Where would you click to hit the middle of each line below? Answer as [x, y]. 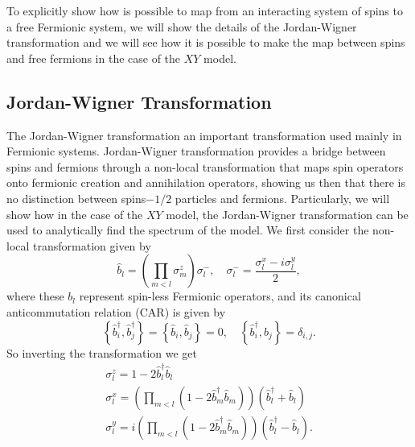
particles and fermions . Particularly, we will [282, 198]
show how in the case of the [75, 214]
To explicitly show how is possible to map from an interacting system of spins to [205, 10]
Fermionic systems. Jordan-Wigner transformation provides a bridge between [196, 151]
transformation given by [92, 245]
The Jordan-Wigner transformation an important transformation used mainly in [204, 135]
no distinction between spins [76, 198]
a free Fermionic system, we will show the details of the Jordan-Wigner [182, 26]
